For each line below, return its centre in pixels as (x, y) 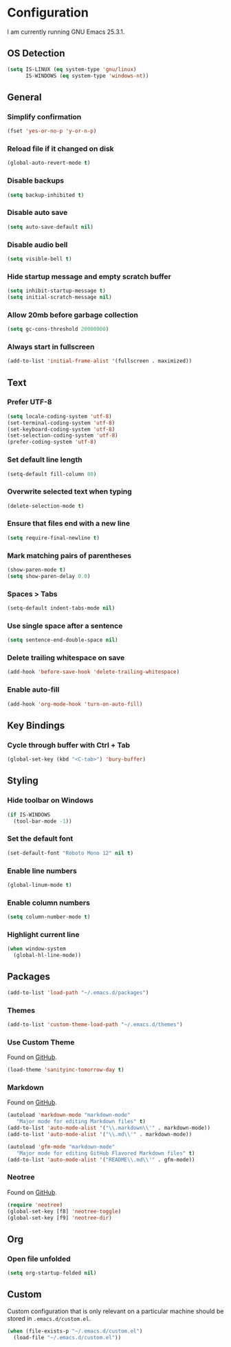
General (25, 97)
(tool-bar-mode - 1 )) (43, 821)
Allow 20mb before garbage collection (73, 315)
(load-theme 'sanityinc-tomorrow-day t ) (66, 1070)
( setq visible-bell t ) (40, 259)
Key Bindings (36, 725)
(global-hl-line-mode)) (47, 956)
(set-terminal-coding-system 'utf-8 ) (61, 423)
